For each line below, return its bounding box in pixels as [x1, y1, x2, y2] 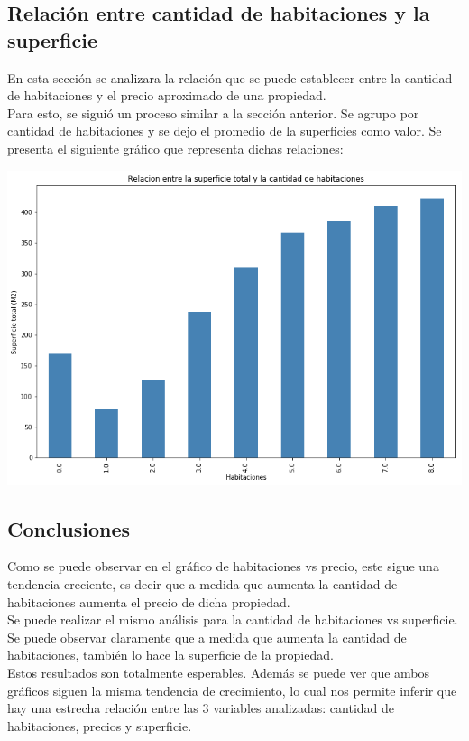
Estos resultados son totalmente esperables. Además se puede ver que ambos [7, 662, 430, 681]
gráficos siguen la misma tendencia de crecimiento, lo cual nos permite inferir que [7, 680, 457, 699]
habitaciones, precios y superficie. [7, 716, 192, 735]
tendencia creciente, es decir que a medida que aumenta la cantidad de [7, 574, 398, 593]
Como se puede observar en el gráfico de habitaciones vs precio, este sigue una [7, 557, 439, 576]
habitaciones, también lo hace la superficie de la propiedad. [7, 645, 334, 664]
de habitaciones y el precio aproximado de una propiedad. [7, 86, 326, 105]
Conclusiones [7, 514, 131, 542]
